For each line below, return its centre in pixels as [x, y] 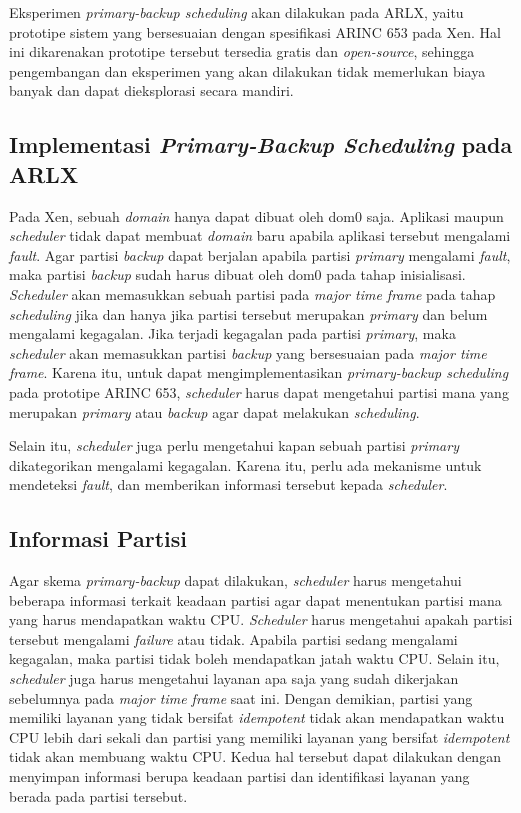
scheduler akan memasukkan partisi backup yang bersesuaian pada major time [248, 352]
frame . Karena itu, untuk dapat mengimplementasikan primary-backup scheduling [259, 372]
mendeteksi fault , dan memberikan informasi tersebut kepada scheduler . [228, 484]
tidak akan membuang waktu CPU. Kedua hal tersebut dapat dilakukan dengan [255, 756]
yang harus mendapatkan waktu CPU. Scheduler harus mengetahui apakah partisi [261, 619]
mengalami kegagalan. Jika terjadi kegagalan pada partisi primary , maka [232, 333]
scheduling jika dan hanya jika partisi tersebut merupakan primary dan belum [248, 313]
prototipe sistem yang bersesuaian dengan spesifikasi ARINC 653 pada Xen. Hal [255, 31]
